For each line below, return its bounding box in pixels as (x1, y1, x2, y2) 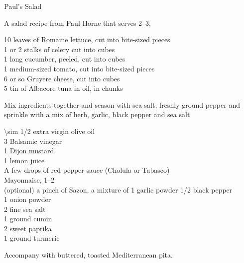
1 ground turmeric (4, 233, 60, 243)
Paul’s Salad (4, 1, 42, 11)
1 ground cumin (4, 213, 52, 224)
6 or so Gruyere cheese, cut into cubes (4, 73, 120, 83)
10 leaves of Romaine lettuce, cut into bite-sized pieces (4, 34, 170, 45)
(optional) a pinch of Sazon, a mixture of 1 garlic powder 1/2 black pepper (4, 184, 233, 195)
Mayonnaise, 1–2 (4, 174, 55, 185)
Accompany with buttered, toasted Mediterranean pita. (4, 250, 173, 260)
